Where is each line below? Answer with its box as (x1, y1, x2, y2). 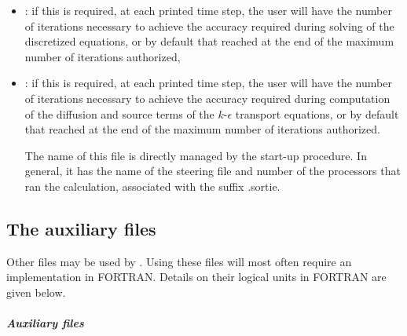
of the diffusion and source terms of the (24, 105, 214, 122)
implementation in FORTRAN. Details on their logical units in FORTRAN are (6, 268, 387, 285)
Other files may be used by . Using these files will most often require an (6, 253, 352, 269)
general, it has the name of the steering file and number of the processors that (24, 163, 401, 179)
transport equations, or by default (235, 105, 399, 122)
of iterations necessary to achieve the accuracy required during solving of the (24, 17, 394, 34)
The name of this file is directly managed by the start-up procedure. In (24, 147, 367, 163)
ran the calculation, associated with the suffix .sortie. (24, 177, 280, 194)
